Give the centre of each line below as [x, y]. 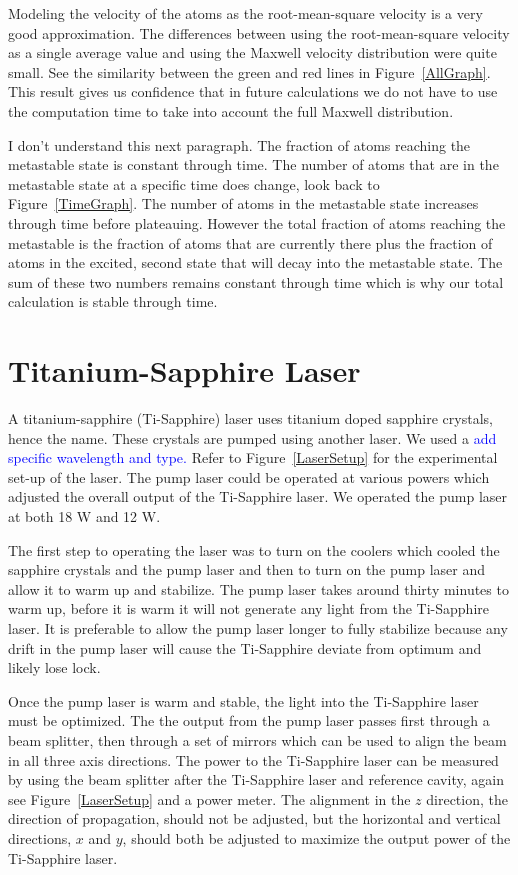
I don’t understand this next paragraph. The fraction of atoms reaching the [239, 144]
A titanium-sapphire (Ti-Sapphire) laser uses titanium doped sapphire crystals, [250, 418]
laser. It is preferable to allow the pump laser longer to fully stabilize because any [258, 627]
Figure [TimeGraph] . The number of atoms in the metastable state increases [243, 203]
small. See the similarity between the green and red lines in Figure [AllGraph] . [249, 71]
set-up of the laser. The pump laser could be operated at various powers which [249, 476]
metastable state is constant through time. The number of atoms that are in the [253, 164]
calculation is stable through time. [113, 301]
